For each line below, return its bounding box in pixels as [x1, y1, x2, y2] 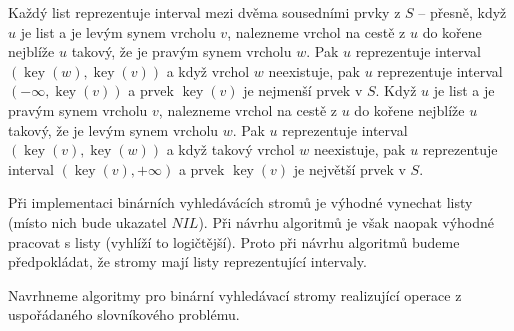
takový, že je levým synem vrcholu [8, 119, 219, 140]
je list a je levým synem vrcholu [20, 21, 216, 42]
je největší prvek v [293, 158, 406, 179]
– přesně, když [418, 2, 507, 22]
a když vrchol [166, 60, 250, 81]
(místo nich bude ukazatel [8, 211, 167, 232]
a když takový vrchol [166, 139, 295, 160]
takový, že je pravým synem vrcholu [71, 41, 292, 62]
